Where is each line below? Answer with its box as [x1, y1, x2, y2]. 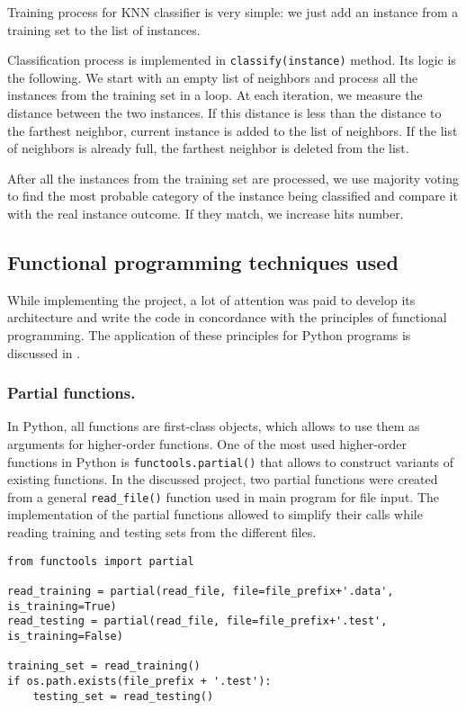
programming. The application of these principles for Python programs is [7, 325, 411, 344]
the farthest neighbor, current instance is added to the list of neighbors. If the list [7, 121, 458, 139]
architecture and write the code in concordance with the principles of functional [7, 308, 447, 327]
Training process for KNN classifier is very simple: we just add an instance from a [7, 3, 459, 21]
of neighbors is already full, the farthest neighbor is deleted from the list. [7, 139, 409, 157]
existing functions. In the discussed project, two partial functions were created [7, 470, 438, 489]
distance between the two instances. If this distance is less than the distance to [7, 103, 442, 122]
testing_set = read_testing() [32, 689, 214, 703]
